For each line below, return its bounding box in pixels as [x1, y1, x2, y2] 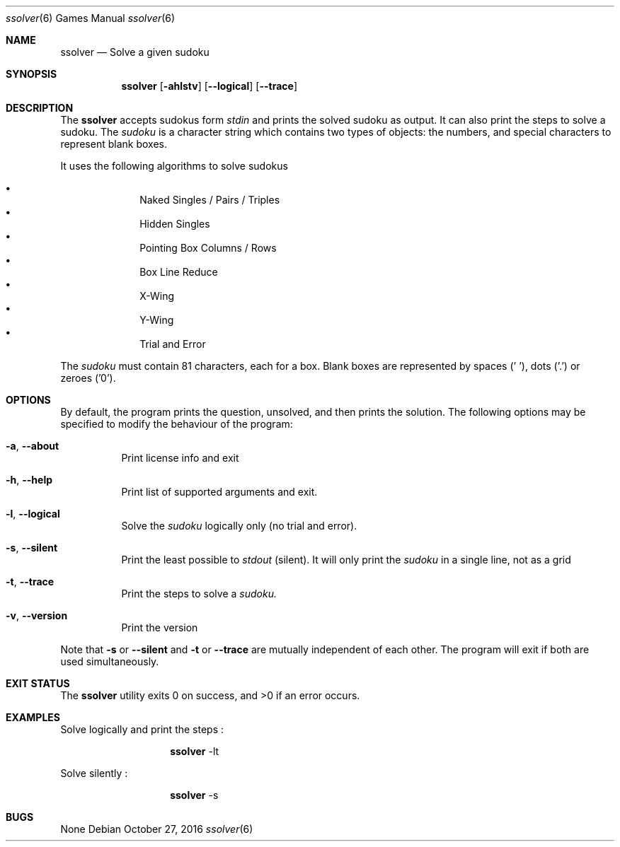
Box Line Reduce [139, 266, 218, 278]
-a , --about [6, 440, 59, 452]
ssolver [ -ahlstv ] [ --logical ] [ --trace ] [121, 80, 297, 92]
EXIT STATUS [6, 677, 70, 689]
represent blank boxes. [60, 138, 167, 150]
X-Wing [139, 290, 175, 302]
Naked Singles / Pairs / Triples [139, 194, 280, 206]
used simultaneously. [60, 655, 159, 667]
